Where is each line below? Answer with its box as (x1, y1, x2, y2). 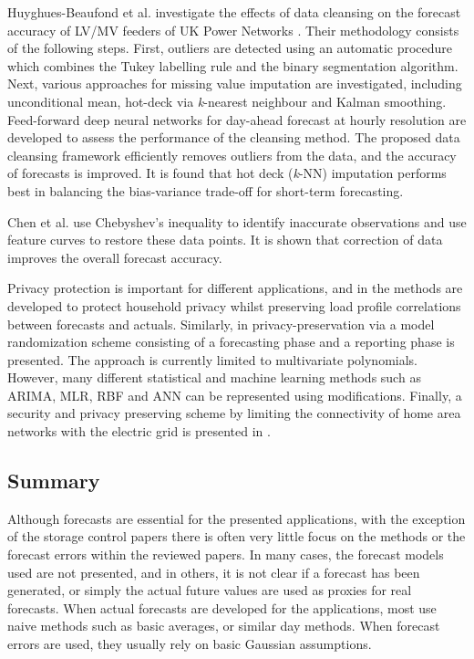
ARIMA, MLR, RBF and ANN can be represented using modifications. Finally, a (7, 385, 462, 404)
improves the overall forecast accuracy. (7, 247, 222, 267)
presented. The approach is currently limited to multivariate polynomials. (7, 350, 418, 369)
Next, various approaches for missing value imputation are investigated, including (7, 74, 462, 93)
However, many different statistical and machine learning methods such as (7, 368, 421, 387)
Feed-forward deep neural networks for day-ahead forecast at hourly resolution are (7, 110, 467, 129)
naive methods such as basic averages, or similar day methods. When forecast (7, 616, 440, 635)
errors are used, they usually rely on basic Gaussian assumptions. (7, 634, 372, 654)
